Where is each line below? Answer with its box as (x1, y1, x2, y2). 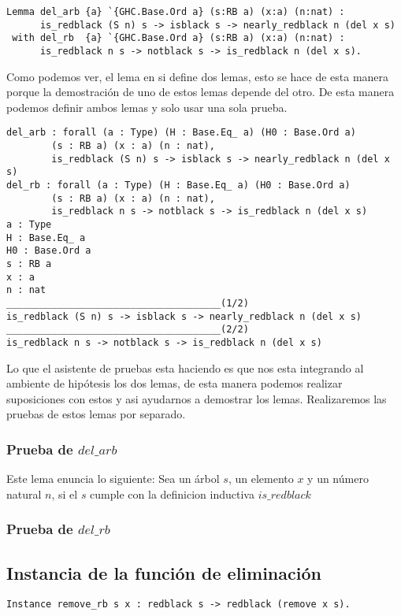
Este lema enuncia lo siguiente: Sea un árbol (6, 470, 220, 487)
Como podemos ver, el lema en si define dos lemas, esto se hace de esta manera (6, 68, 389, 84)
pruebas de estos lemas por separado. (6, 406, 186, 422)
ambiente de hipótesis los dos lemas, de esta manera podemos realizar (6, 375, 343, 391)
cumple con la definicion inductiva (90, 485, 254, 502)
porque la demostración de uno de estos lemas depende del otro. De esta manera (6, 83, 395, 100)
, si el (51, 485, 78, 502)
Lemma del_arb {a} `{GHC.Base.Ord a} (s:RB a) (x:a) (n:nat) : (6, 6, 345, 17)
